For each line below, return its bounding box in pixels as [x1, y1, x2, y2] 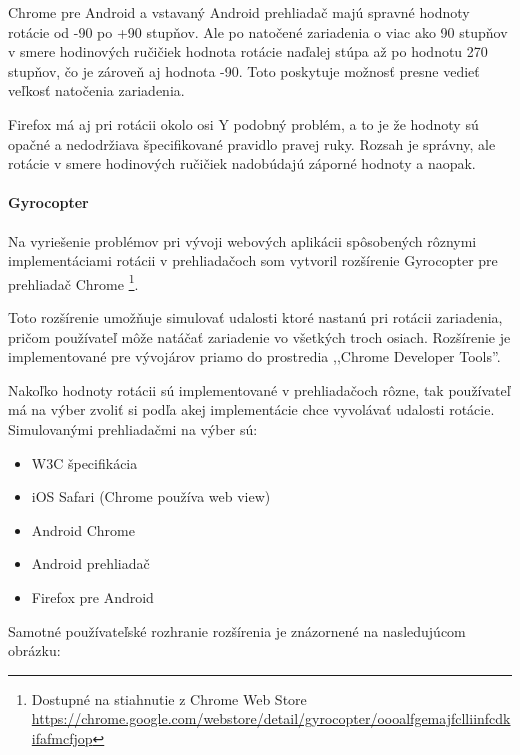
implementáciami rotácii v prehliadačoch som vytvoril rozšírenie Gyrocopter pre [8, 250, 498, 271]
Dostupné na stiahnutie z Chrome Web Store [31, 688, 307, 709]
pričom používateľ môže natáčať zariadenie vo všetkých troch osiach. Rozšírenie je [8, 326, 511, 347]
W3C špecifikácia [31, 452, 138, 473]
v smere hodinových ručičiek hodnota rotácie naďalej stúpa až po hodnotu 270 [8, 41, 488, 62]
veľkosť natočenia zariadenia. [8, 80, 185, 101]
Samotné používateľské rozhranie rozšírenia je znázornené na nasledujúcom [8, 620, 466, 641]
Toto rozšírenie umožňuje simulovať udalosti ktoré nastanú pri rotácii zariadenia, [8, 306, 503, 327]
